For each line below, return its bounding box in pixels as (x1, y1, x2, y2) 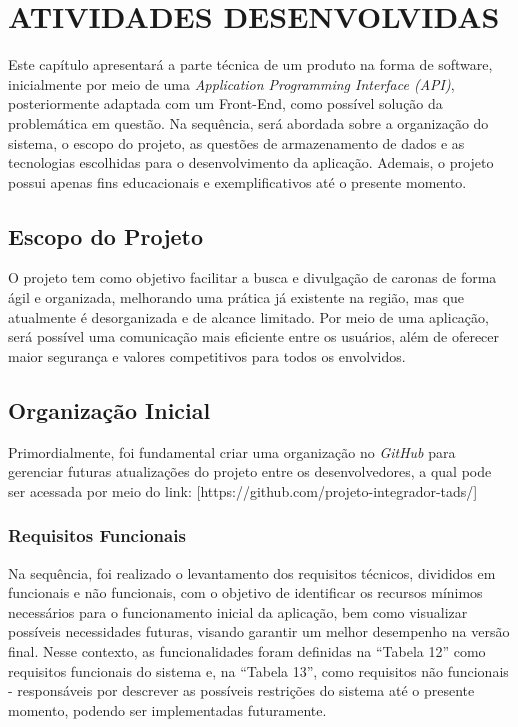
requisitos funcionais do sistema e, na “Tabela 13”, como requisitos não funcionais (8, 660, 509, 681)
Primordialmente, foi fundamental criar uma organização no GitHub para (8, 441, 456, 462)
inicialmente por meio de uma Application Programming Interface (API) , (8, 73, 455, 94)
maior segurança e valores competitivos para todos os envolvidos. (8, 345, 406, 366)
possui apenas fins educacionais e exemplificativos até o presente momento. (8, 171, 467, 192)
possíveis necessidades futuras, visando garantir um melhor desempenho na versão (8, 621, 510, 642)
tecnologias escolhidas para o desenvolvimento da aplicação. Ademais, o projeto (8, 152, 494, 173)
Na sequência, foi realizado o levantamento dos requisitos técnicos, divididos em (8, 562, 496, 583)
